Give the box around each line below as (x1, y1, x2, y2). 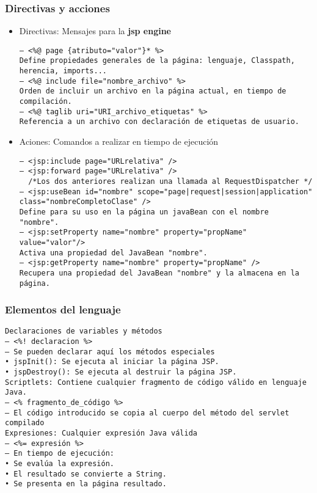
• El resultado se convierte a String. (5, 469, 167, 478)
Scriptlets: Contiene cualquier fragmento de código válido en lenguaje (5, 378, 307, 387)
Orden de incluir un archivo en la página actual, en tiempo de (19, 87, 286, 96)
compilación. (19, 97, 72, 106)
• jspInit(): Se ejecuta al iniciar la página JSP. (5, 357, 219, 367)
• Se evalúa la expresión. (5, 459, 114, 468)
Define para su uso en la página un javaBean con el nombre (19, 207, 269, 216)
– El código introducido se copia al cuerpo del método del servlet (5, 408, 290, 417)
